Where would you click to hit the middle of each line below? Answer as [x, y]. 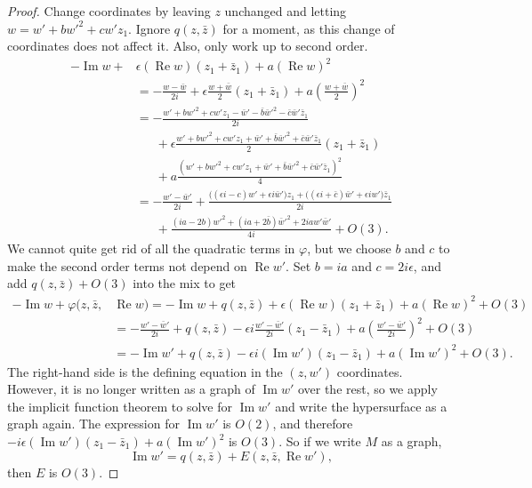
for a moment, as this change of [309, 28]
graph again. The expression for [93, 424]
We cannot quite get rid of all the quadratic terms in [151, 248]
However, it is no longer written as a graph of [131, 389]
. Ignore [149, 28]
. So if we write [320, 441]
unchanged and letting [286, 11]
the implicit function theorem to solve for [120, 406]
